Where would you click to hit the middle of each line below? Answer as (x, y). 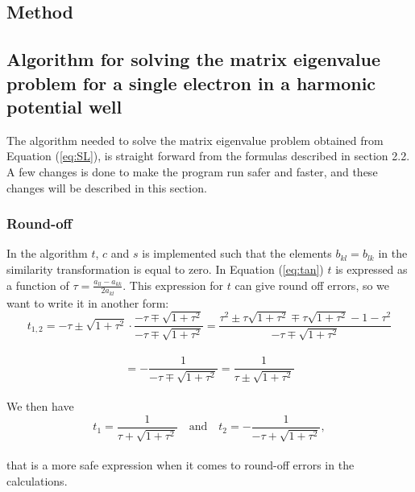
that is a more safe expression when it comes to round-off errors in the (181, 464)
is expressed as (371, 269)
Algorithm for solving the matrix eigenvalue (194, 59)
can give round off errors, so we (312, 285)
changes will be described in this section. (107, 187)
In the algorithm (47, 253)
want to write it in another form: (88, 302)
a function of (38, 285)
